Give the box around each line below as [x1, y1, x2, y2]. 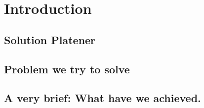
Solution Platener [4, 32, 96, 47]
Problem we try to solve [4, 61, 130, 76]
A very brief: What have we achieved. [4, 90, 201, 106]
